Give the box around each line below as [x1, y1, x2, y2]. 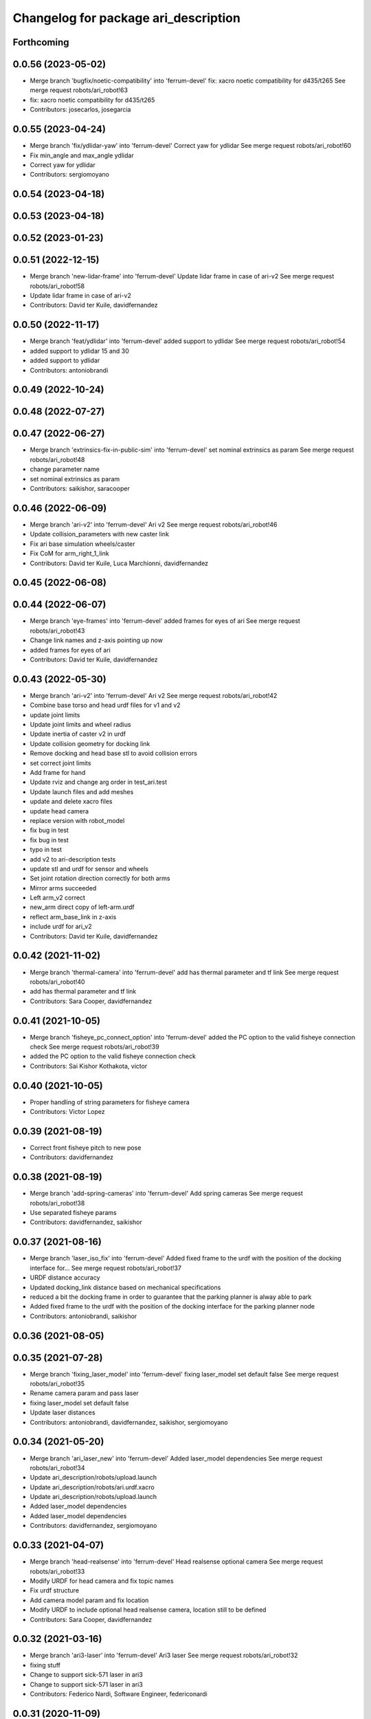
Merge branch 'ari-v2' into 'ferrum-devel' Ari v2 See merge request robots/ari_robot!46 [30, 520, 278, 529]
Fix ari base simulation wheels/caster [30, 540, 135, 548]
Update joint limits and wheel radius [30, 721, 131, 729]
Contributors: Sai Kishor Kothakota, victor [30, 1062, 148, 1070]
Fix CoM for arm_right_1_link [30, 549, 109, 558]
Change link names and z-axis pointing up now [30, 636, 163, 644]
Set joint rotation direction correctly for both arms [30, 874, 170, 883]
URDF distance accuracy [30, 1273, 100, 1282]
